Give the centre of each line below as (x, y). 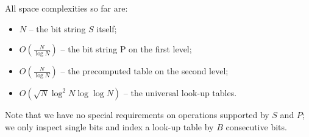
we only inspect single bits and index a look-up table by (109, 126)
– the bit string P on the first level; (126, 49)
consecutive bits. (256, 126)
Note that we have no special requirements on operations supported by (137, 115)
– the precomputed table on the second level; (144, 71)
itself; (107, 28)
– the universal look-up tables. (180, 93)
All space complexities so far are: (66, 8)
